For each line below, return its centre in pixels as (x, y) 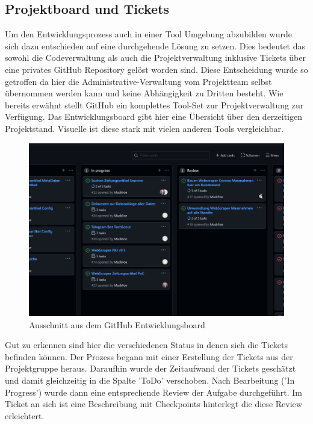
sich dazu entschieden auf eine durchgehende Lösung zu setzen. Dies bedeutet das (155, 45)
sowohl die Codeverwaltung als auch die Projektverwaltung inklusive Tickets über (155, 58)
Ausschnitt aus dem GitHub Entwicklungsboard (117, 324)
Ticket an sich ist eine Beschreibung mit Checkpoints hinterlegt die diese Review (153, 404)
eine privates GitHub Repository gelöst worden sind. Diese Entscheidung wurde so (156, 69)
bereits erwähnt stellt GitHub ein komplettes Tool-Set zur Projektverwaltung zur (154, 104)
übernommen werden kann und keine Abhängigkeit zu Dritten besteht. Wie (144, 93)
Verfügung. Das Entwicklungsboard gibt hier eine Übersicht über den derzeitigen (154, 117)
